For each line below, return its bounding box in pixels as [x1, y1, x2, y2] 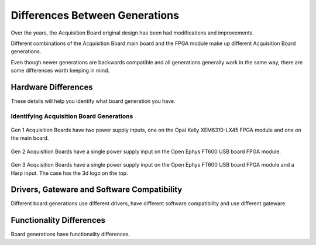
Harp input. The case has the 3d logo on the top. [11, 170, 128, 177]
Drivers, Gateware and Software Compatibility [11, 185, 183, 195]
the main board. [11, 134, 49, 142]
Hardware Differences [11, 82, 93, 92]
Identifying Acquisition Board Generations [11, 112, 133, 120]
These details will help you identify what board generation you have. [11, 98, 176, 105]
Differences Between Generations [11, 9, 180, 22]
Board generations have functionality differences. [11, 231, 130, 238]
